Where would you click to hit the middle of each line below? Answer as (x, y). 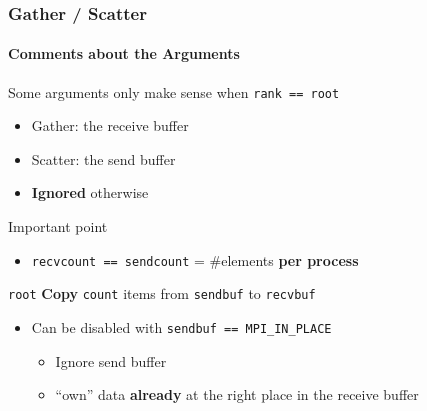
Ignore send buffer (111, 360)
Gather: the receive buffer (110, 125)
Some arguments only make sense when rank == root (174, 91)
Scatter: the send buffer (103, 158)
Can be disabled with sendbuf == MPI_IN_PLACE (181, 326)
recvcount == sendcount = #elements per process (195, 259)
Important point (58, 226)
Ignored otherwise (90, 192)
